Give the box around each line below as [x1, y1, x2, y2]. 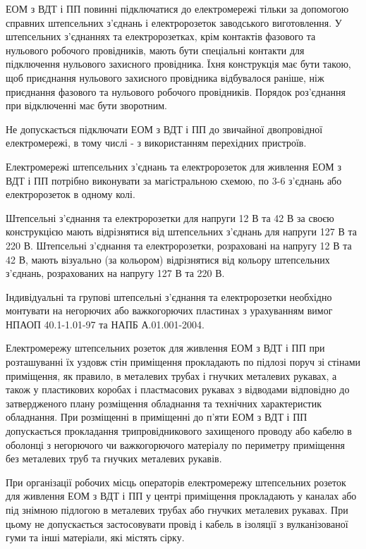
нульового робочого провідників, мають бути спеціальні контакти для [6, 42, 305, 57]
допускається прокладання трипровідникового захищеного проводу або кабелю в [6, 424, 352, 438]
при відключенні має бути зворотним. [6, 98, 167, 113]
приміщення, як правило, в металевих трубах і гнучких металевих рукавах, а [6, 368, 337, 383]
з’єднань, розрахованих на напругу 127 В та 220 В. [6, 266, 225, 280]
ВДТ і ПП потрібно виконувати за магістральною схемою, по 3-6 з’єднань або [6, 173, 342, 187]
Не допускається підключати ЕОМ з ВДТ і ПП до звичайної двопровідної [6, 121, 323, 136]
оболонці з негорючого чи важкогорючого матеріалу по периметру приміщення [6, 437, 345, 452]
